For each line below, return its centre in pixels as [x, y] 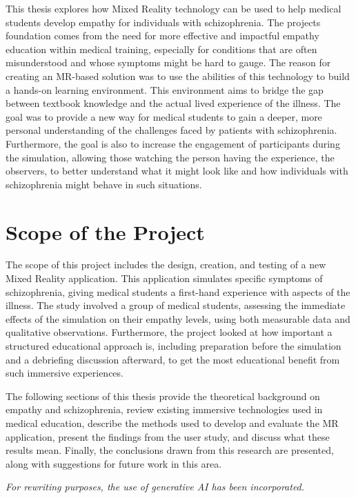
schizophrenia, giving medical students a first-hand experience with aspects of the [178, 291]
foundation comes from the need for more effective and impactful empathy [162, 36]
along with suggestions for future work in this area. [114, 463]
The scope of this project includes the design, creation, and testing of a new [166, 265]
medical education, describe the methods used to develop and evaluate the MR [172, 422]
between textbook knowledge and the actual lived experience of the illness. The [173, 103]
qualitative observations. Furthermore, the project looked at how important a [169, 332]
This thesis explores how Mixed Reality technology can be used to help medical [174, 8]
